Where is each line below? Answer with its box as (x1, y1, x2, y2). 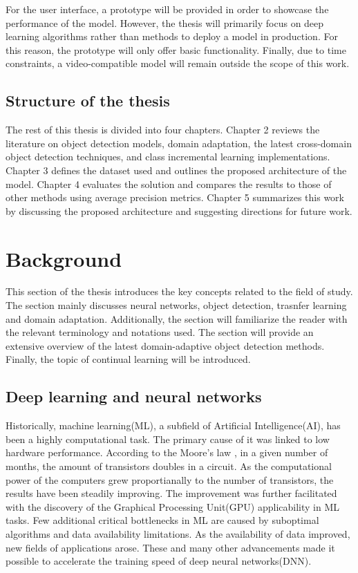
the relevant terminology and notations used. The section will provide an (6, 325, 314, 339)
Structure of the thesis (6, 90, 170, 111)
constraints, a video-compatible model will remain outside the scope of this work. (6, 56, 350, 71)
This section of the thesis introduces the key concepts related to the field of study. (6, 284, 353, 299)
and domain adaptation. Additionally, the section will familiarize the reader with (6, 311, 348, 326)
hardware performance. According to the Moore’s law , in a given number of (6, 445, 328, 460)
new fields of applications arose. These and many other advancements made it (6, 540, 335, 554)
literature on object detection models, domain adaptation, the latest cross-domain (6, 135, 352, 150)
